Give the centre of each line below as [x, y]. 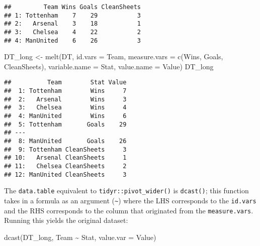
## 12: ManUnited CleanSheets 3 [65, 174]
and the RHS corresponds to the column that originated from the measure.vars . [129, 210]
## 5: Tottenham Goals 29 [65, 124]
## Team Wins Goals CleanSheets [73, 7]
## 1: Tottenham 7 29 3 [73, 15]
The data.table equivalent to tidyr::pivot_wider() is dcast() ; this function [126, 191]
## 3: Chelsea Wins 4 [65, 108]
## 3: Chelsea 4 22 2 [73, 32]
